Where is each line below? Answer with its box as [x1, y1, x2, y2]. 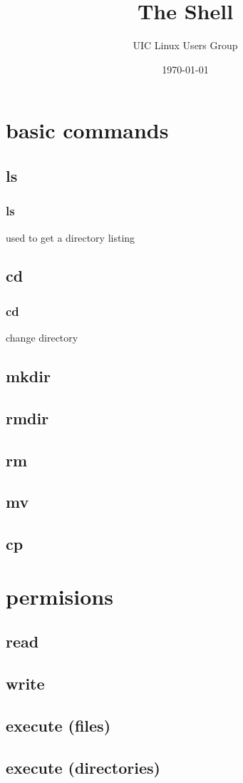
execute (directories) [6, 756, 160, 778]
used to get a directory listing [6, 230, 135, 245]
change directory [6, 330, 78, 345]
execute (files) [6, 714, 111, 736]
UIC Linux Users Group [133, 38, 238, 53]
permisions [6, 581, 113, 610]
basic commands [6, 116, 169, 145]
